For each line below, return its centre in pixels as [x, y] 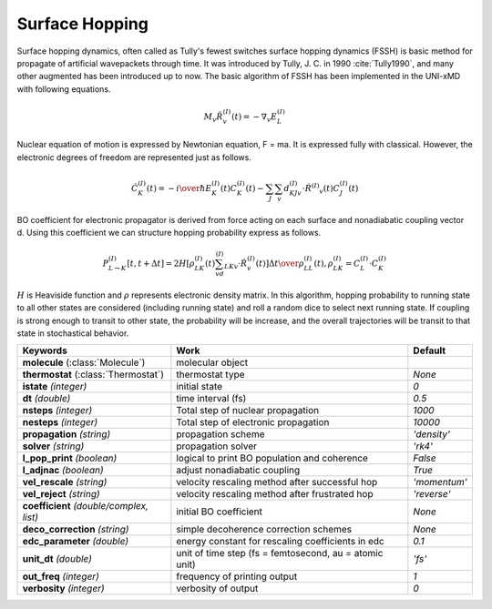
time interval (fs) [211, 399]
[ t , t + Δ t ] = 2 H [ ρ [161, 264]
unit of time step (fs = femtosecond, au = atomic [280, 553]
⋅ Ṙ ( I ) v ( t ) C [321, 189]
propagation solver [217, 446]
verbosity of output [217, 589]
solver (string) [53, 446]
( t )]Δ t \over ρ [280, 264]
